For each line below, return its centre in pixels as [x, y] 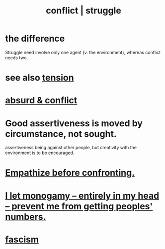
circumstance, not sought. [61, 134]
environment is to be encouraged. [40, 153]
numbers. [26, 217]
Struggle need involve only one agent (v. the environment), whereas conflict [83, 52]
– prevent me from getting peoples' [79, 206]
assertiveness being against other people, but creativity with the [71, 148]
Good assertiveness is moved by [74, 123]
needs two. [17, 58]
